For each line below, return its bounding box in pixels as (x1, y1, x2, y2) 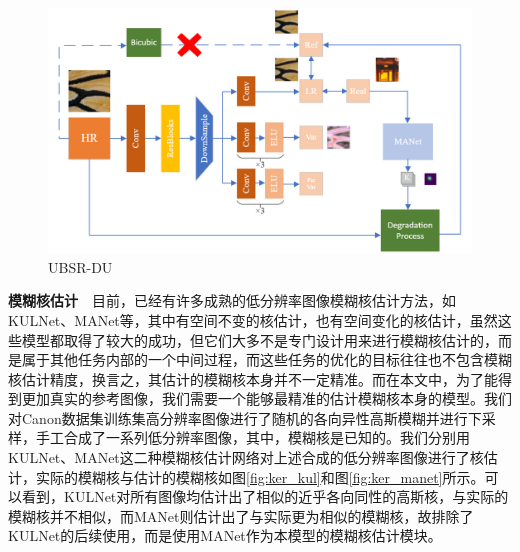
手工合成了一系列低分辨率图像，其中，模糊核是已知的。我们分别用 (35, 427, 470, 448)
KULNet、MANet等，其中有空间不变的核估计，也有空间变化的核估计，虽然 (8, 309, 498, 330)
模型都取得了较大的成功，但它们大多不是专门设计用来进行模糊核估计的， (21, 329, 498, 350)
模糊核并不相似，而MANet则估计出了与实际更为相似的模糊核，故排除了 (8, 505, 474, 526)
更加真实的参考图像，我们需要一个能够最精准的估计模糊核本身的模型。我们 (21, 388, 512, 409)
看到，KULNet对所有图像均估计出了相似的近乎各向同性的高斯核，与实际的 (21, 486, 509, 507)
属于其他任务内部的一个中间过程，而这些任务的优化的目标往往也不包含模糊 (21, 349, 512, 370)
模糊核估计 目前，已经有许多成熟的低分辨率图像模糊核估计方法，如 (8, 290, 456, 311)
